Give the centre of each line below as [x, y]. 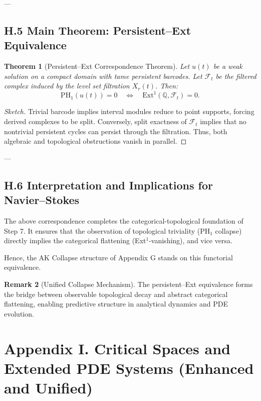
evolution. [19, 313]
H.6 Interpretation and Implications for [108, 185]
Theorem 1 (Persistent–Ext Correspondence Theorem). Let [97, 66]
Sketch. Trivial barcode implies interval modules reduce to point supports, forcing [129, 111]
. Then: [167, 86]
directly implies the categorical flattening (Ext [75, 240]
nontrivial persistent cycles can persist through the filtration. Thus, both [116, 131]
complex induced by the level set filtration [67, 86]
